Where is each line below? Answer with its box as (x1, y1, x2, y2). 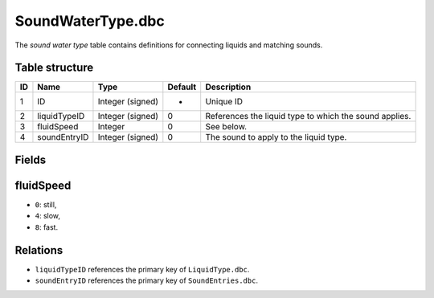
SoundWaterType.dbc (14, 12, 165, 30)
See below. (205, 121, 248, 133)
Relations (14, 243, 63, 257)
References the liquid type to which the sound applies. (205, 111, 411, 122)
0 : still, (35, 199, 57, 209)
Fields (14, 153, 47, 166)
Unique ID (205, 96, 244, 108)
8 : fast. (35, 222, 59, 232)
